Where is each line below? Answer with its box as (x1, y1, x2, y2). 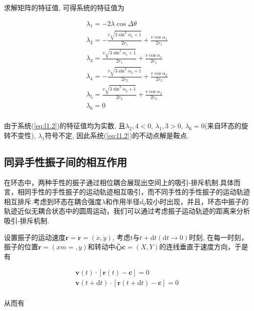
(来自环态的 (204, 120, 242, 131)
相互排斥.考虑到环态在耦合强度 (4, 196, 102, 206)
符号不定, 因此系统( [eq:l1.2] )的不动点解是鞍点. (44, 130, 189, 140)
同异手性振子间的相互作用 (4, 154, 127, 169)
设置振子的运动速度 (4, 232, 65, 242)
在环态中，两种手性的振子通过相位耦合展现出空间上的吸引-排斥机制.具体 (4, 177, 234, 187)
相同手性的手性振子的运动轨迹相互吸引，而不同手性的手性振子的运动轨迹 (17, 187, 250, 197)
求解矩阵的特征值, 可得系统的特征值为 (4, 2, 125, 12)
